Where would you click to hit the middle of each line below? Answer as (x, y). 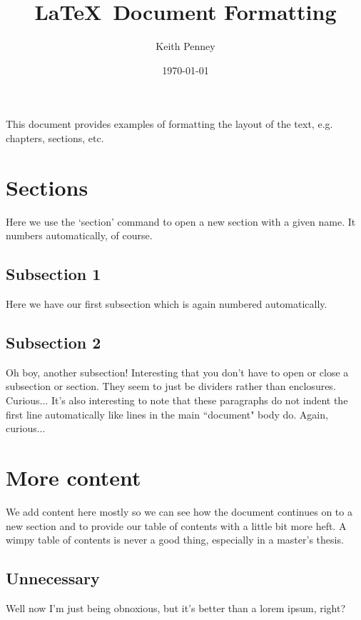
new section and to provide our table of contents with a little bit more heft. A (176, 525)
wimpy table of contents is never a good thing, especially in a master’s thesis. (175, 540)
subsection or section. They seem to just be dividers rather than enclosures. (171, 386)
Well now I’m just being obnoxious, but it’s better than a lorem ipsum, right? (176, 607)
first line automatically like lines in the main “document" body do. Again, (167, 414)
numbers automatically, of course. (79, 235)
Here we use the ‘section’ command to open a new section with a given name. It (181, 221)
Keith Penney (185, 46)
